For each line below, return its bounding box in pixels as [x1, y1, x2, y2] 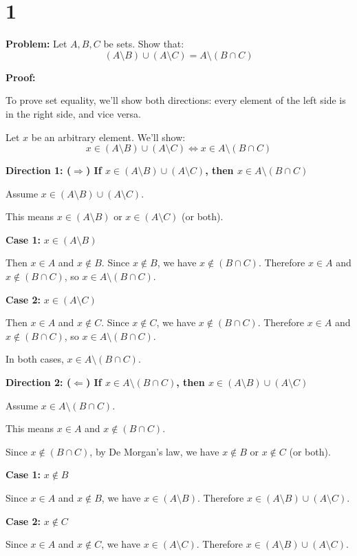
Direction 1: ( [6, 163, 72, 178]
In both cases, [6, 352, 64, 366]
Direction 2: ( [6, 375, 72, 389]
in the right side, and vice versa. [6, 106, 142, 120]
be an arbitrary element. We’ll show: [31, 129, 186, 144]
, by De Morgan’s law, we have [89, 444, 219, 458]
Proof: [6, 69, 36, 84]
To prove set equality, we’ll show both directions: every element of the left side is [6, 93, 346, 107]
